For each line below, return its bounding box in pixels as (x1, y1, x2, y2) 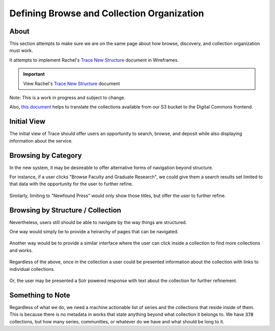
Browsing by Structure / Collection (9, 206, 122, 214)
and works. (9, 247, 33, 253)
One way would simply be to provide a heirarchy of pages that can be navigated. (9, 229, 179, 235)
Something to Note (9, 291, 71, 299)
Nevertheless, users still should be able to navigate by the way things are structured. (9, 219, 187, 225)
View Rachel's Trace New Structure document (23, 80, 120, 87)
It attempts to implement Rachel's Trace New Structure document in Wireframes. (9, 57, 179, 63)
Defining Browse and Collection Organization (9, 8, 204, 19)
